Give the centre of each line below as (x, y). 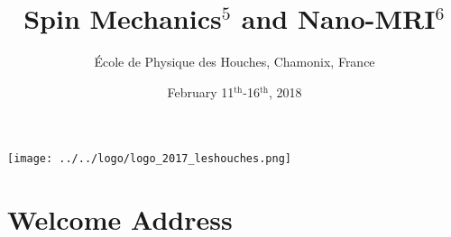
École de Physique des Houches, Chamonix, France (235, 62)
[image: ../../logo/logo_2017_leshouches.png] (149, 159)
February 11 (201, 91)
